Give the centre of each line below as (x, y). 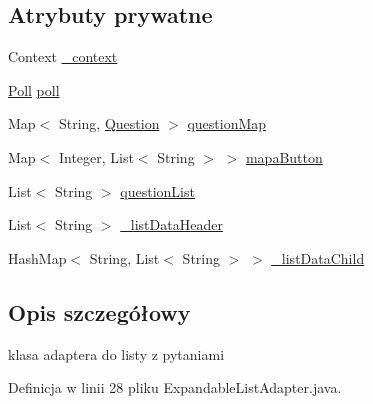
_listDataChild (318, 257)
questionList (157, 190)
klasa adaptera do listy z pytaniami (116, 353)
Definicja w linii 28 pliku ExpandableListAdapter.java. (175, 387)
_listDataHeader (171, 224)
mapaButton (284, 156)
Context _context (63, 56)
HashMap (37, 257)
